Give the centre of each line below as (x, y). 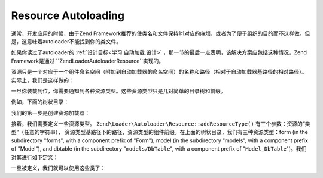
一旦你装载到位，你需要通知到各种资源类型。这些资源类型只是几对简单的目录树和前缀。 (118, 91)
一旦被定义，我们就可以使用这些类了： (58, 168)
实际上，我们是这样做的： (42, 80)
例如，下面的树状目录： (40, 102)
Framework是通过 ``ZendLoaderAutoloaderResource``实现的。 (88, 61)
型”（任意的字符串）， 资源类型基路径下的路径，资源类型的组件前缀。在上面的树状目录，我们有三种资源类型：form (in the (159, 132)
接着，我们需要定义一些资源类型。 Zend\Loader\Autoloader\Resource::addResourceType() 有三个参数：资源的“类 (161, 124)
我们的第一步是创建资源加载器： (50, 113)
